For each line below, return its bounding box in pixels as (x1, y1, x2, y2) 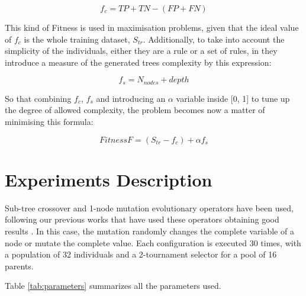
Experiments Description (5, 167, 212, 191)
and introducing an (96, 92, 166, 104)
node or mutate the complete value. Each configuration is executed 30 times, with (5, 236, 301, 249)
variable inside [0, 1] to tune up (176, 92, 290, 104)
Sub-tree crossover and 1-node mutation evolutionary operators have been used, (5, 201, 294, 214)
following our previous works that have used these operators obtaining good (5, 213, 279, 226)
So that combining (5, 92, 72, 104)
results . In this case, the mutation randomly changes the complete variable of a (5, 224, 294, 237)
